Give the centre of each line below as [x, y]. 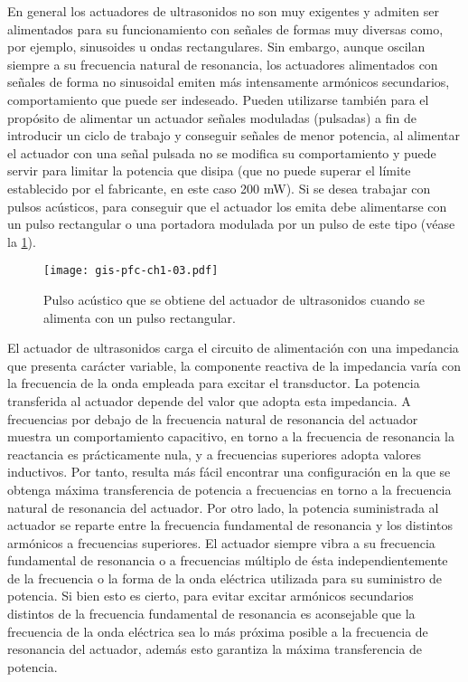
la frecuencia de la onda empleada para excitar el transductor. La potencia [214, 383]
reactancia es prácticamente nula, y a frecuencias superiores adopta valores [214, 454]
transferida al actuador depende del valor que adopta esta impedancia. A [209, 400]
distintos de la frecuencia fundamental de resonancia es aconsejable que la [211, 614]
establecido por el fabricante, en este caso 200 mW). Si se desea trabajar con [219, 188]
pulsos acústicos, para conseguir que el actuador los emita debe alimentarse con [227, 206]
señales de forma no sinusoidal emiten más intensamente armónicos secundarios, [229, 82]
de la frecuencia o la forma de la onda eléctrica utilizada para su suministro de [225, 578]
